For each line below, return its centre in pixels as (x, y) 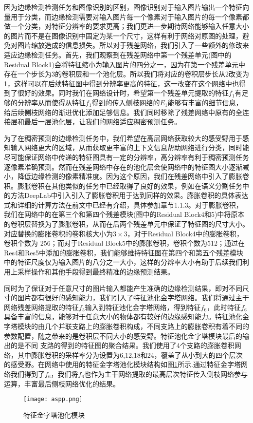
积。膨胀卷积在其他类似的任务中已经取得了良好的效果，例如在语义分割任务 (123, 185)
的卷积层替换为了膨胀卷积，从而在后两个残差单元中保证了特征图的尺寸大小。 (126, 224)
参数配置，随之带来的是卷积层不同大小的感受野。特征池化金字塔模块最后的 (123, 336)
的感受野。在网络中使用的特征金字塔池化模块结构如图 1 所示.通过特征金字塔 (122, 364)
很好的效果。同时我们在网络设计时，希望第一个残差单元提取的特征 (123, 93)
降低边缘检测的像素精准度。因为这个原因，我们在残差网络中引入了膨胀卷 (133, 176)
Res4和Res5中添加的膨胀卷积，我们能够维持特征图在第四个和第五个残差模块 (124, 252)
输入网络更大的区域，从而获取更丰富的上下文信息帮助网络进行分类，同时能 (130, 147)
